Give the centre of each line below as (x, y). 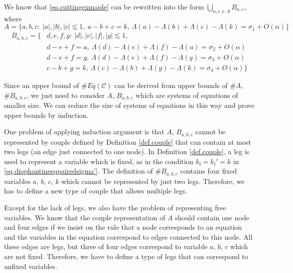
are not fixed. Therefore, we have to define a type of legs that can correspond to (126, 256)
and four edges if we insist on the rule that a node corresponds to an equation (123, 227)
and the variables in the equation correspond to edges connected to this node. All (128, 236)
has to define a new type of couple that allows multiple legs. (96, 191)
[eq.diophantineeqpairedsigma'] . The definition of (78, 171)
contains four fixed (208, 171)
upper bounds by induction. (46, 115)
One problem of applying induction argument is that (84, 132)
